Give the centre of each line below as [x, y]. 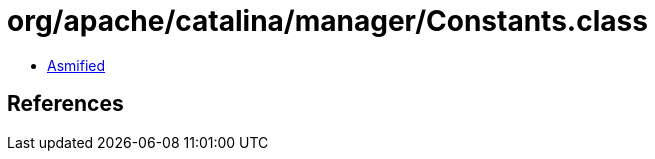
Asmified [76, 65]
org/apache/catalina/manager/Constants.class [327, 21]
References [65, 104]
